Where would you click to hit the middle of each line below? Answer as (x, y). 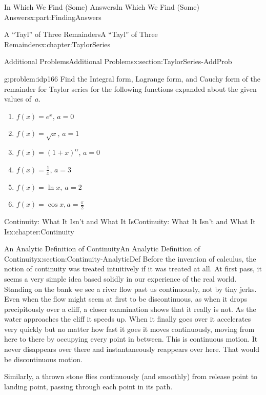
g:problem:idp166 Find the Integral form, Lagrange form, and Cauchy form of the (132, 78)
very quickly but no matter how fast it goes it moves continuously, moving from (129, 329)
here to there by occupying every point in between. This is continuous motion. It (131, 339)
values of (18, 99)
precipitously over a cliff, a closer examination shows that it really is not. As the (130, 309)
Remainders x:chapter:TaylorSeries (57, 44)
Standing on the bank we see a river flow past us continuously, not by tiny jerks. (130, 289)
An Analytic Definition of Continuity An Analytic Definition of (102, 249)
